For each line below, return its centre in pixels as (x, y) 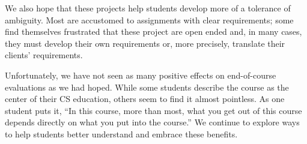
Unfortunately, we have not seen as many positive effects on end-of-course (141, 75)
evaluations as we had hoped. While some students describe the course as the (147, 87)
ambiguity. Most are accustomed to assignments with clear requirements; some (149, 19)
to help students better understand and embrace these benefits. (121, 133)
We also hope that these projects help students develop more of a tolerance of (148, 8)
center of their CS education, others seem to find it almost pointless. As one (145, 99)
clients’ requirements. (44, 55)
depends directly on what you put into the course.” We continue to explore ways (152, 122)
